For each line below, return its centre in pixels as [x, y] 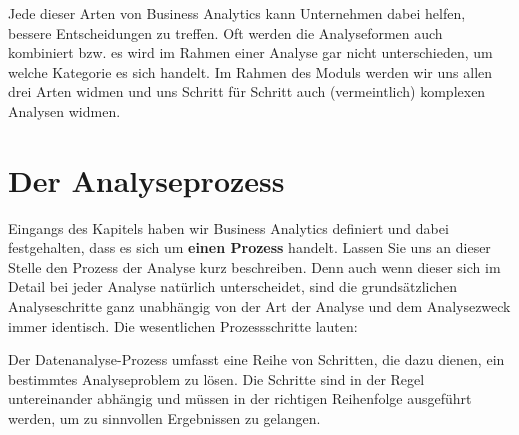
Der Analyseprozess [146, 179]
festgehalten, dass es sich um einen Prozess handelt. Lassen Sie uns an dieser [249, 247]
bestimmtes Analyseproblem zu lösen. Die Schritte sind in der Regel [216, 378]
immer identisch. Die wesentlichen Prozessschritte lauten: [183, 325]
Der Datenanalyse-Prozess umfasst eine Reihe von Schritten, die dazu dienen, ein [256, 359]
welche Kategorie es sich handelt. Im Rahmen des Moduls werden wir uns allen [250, 71]
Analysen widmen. [64, 110]
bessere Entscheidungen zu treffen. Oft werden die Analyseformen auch [225, 32]
